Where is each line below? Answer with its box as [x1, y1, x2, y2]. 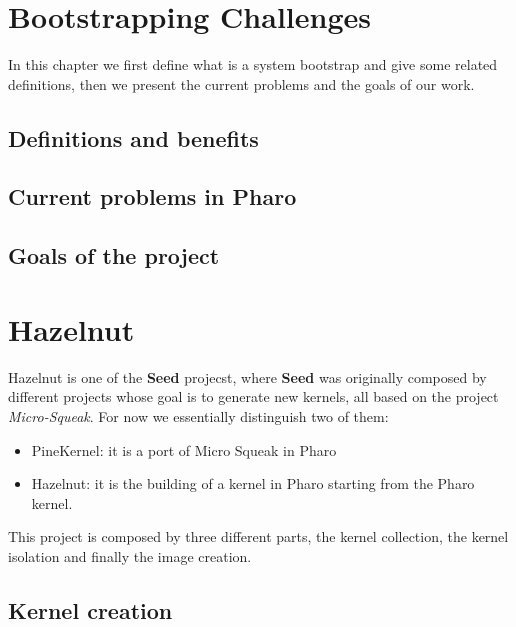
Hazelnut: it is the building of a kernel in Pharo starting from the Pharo [31, 473, 475, 494]
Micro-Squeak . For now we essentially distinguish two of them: [8, 405, 389, 426]
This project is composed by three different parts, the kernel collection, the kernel [8, 526, 509, 547]
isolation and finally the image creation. [8, 545, 252, 566]
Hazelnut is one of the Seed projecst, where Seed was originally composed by [8, 366, 487, 387]
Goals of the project [8, 240, 220, 271]
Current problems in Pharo [8, 181, 297, 212]
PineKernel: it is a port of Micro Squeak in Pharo [31, 439, 337, 460]
